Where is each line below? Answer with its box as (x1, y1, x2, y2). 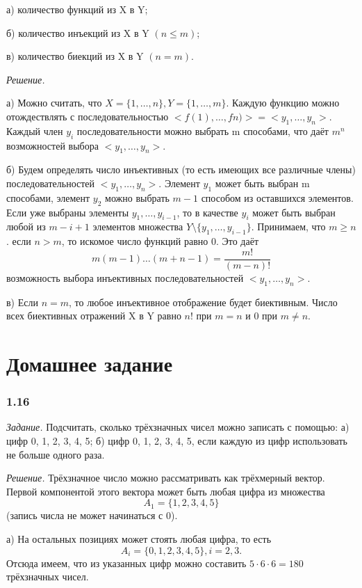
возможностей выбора (6, 138, 99, 152)
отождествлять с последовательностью (6, 109, 169, 123)
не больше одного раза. (6, 447, 105, 461)
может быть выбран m (215, 175, 310, 190)
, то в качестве (176, 205, 238, 219)
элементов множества (92, 219, 183, 234)
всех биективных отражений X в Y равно (6, 308, 181, 323)
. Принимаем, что (251, 219, 326, 234)
